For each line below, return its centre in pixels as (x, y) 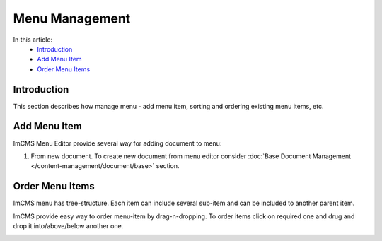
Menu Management (72, 18)
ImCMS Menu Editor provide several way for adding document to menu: (117, 143)
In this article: (33, 40)
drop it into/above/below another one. (68, 226)
